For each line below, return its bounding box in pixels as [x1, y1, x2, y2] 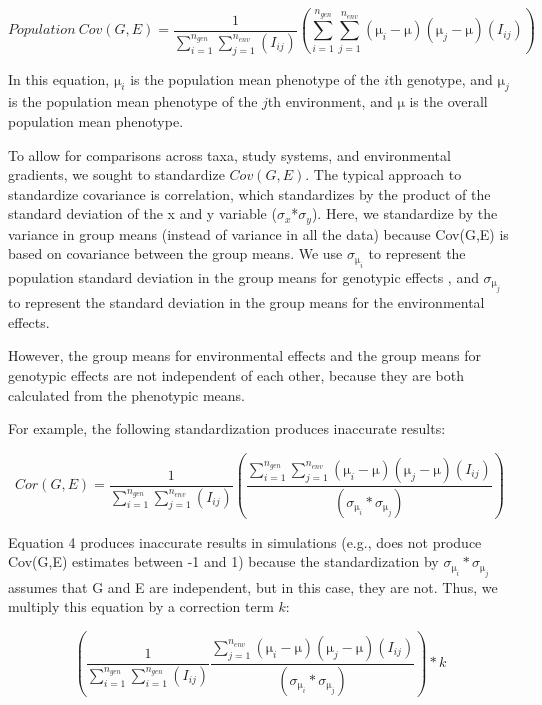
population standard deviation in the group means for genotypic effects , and [8, 266, 479, 287]
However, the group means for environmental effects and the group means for [8, 345, 481, 366]
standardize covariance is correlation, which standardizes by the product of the [8, 183, 491, 204]
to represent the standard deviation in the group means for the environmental [8, 292, 485, 313]
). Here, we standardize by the [311, 203, 498, 224]
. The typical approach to [305, 164, 462, 185]
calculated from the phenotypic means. [8, 384, 245, 405]
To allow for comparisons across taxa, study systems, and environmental [8, 144, 451, 165]
